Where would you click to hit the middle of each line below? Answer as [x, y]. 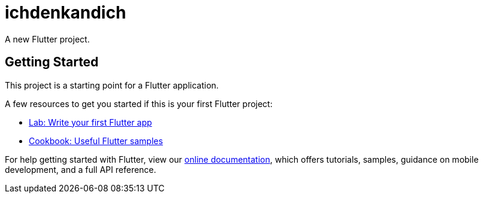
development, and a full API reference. [81, 169]
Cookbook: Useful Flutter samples [96, 141]
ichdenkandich [66, 13]
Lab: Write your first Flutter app [90, 122]
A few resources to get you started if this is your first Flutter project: [139, 103]
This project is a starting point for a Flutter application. [112, 85]
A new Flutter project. [47, 39]
